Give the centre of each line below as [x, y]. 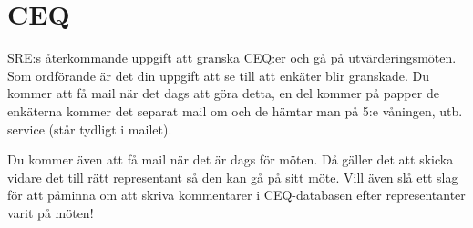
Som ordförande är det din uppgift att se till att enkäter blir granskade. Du [219, 75]
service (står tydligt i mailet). [90, 129]
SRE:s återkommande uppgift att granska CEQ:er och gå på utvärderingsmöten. [232, 58]
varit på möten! [51, 212]
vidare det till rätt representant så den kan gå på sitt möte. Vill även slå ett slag [233, 177]
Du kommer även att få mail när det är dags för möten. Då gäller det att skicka [231, 159]
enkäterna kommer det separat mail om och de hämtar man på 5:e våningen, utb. [235, 110]
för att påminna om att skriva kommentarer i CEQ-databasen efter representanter [236, 195]
